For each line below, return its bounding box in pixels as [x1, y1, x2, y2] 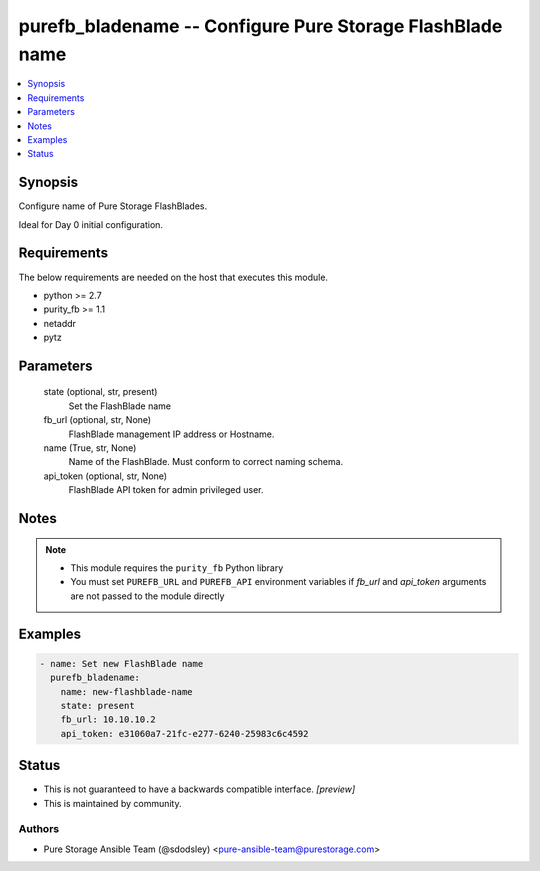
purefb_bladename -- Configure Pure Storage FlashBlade [18, 15, 503, 37]
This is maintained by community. [43, 797, 182, 809]
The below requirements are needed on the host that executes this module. [18, 271, 329, 283]
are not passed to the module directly [70, 590, 225, 602]
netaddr [43, 317, 77, 329]
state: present [60, 700, 135, 711]
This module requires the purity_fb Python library [70, 562, 284, 574]
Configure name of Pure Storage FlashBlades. [18, 200, 208, 212]
